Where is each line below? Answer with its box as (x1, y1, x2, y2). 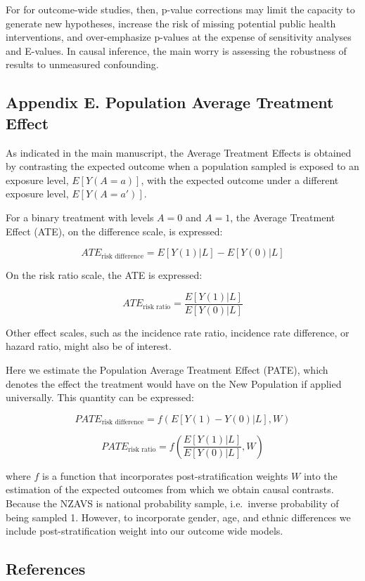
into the (303, 468, 338, 483)
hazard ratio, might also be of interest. (6, 339, 172, 353)
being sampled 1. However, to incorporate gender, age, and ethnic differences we (6, 509, 351, 524)
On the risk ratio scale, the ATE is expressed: (6, 268, 203, 282)
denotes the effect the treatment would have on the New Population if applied (6, 376, 342, 391)
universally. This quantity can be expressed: (6, 390, 194, 405)
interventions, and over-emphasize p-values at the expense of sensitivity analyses (6, 30, 352, 44)
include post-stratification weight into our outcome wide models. (6, 523, 283, 538)
